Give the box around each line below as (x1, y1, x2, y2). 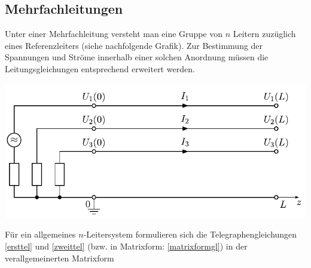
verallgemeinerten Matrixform (5, 251, 114, 264)
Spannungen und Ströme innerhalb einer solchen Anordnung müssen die (5, 51, 269, 63)
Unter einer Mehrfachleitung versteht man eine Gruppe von (5, 27, 222, 40)
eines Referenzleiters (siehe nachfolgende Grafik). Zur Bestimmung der (5, 39, 263, 51)
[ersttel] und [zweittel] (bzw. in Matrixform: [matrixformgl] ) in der (5, 239, 248, 252)
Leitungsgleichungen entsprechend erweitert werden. (5, 62, 195, 75)
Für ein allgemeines (5, 228, 76, 241)
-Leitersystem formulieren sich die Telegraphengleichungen (83, 228, 297, 241)
